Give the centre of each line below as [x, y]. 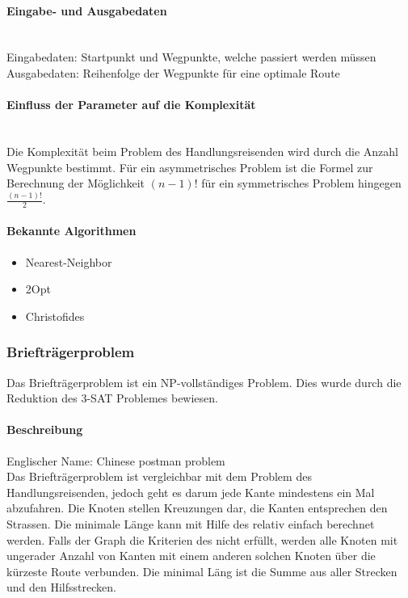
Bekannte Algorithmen [72, 231]
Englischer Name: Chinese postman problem [116, 460]
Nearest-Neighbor [69, 261]
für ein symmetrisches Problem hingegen [301, 183]
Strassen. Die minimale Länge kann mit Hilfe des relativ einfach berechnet [191, 524]
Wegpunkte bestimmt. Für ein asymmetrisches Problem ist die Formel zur [190, 167]
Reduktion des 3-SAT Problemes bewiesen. [112, 398]
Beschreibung [45, 430]
